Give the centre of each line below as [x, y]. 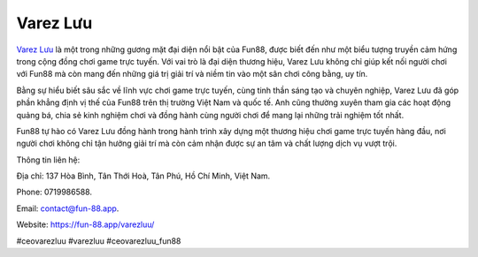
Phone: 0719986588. [54, 192]
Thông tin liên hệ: [48, 160]
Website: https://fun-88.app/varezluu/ [85, 224]
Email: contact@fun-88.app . [68, 208]
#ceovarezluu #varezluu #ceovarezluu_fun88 [99, 241]
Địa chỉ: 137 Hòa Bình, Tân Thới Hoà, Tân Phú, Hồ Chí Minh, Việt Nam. [143, 176]
